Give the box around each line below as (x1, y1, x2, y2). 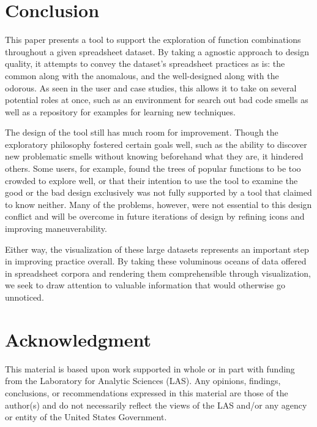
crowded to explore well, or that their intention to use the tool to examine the (5, 174, 298, 187)
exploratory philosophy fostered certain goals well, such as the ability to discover (5, 137, 307, 150)
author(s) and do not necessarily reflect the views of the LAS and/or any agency (5, 398, 307, 411)
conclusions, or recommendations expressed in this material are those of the (5, 386, 288, 399)
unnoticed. (5, 291, 44, 303)
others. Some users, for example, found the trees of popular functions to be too (5, 162, 301, 175)
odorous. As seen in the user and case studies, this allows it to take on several (5, 81, 297, 94)
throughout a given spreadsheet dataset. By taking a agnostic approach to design (5, 45, 309, 58)
